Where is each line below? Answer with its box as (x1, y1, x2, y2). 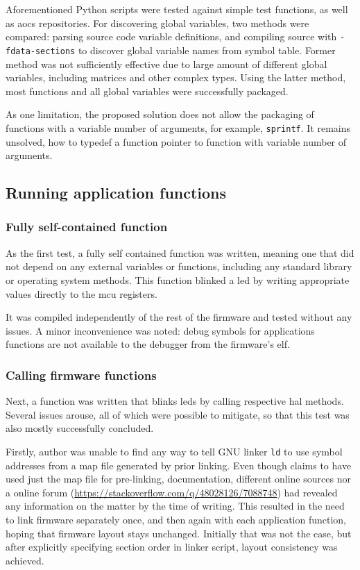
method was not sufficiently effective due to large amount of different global (6, 56, 327, 71)
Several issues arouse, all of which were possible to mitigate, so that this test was (6, 407, 350, 421)
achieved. (6, 553, 44, 567)
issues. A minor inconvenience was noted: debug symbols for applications (6, 323, 315, 337)
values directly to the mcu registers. (6, 286, 157, 301)
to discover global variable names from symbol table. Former (78, 42, 336, 57)
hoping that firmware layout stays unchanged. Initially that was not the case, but (6, 526, 352, 540)
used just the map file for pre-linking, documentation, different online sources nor (6, 471, 351, 486)
